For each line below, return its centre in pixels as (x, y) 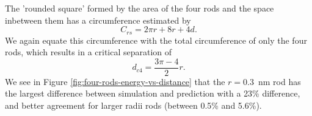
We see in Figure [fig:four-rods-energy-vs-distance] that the (115, 81)
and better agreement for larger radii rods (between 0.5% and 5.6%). (133, 105)
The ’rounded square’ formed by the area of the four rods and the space (140, 8)
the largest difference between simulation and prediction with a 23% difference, (153, 93)
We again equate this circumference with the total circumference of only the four (156, 40)
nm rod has (279, 81)
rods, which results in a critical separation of (89, 52)
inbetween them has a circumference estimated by (98, 20)
